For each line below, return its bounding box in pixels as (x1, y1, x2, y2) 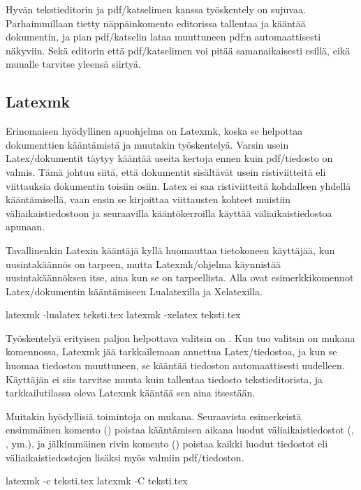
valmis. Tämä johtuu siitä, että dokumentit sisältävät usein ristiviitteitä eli (6, 164, 326, 179)
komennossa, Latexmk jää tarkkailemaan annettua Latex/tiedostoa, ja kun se (6, 344, 337, 359)
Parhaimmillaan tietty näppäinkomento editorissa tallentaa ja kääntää (6, 15, 306, 30)
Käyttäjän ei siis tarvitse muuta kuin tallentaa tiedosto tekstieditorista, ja (6, 371, 323, 386)
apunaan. (6, 219, 45, 234)
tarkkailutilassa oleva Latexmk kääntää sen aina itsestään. (6, 385, 256, 400)
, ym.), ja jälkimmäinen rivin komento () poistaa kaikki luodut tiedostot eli (6, 436, 328, 451)
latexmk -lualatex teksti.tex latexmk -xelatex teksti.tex (6, 307, 241, 322)
